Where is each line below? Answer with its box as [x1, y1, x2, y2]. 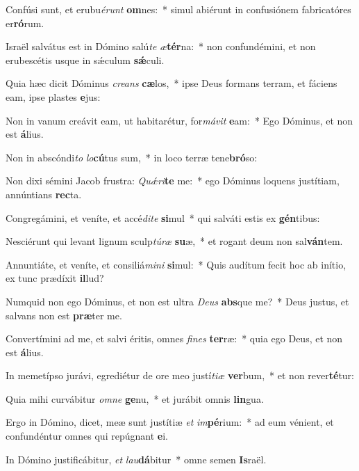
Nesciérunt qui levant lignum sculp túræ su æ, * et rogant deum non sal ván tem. [6, 234, 343, 248]
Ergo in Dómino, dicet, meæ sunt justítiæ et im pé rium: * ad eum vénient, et [6, 415, 334, 429]
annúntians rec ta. [6, 186, 82, 201]
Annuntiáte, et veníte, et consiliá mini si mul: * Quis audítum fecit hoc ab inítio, [6, 257, 347, 271]
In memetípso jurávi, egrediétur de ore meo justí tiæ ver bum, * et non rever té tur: [6, 368, 354, 383]
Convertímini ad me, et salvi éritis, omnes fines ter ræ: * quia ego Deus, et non [6, 331, 343, 346]
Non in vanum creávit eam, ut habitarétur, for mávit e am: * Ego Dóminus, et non [6, 113, 353, 127]
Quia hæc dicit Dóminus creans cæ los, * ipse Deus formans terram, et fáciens [6, 76, 337, 90]
